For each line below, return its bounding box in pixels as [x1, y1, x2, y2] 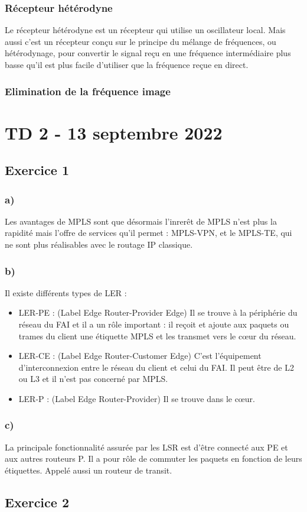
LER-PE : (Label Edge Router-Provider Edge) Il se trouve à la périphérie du [18, 306, 298, 319]
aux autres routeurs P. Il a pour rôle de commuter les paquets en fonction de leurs [5, 452, 302, 465]
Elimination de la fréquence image [5, 83, 171, 98]
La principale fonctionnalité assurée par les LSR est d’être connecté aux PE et [5, 440, 288, 453]
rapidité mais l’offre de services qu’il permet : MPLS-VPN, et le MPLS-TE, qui [5, 226, 292, 239]
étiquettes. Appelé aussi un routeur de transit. [5, 464, 172, 476]
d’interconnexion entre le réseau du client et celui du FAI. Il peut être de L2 [18, 361, 294, 373]
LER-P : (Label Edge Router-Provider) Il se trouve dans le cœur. [18, 392, 255, 404]
